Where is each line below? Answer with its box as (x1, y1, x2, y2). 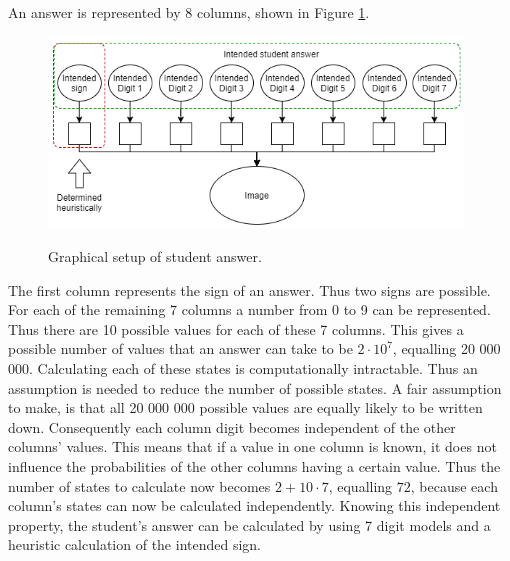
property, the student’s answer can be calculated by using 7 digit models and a (8, 514, 491, 535)
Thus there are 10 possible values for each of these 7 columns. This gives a (8, 318, 464, 339)
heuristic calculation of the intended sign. (8, 534, 261, 555)
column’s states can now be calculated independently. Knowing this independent (8, 495, 501, 516)
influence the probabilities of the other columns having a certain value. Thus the (8, 456, 501, 477)
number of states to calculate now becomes (8, 475, 271, 496)
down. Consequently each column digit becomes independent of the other (8, 416, 456, 437)
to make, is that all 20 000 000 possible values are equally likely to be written (8, 397, 483, 418)
